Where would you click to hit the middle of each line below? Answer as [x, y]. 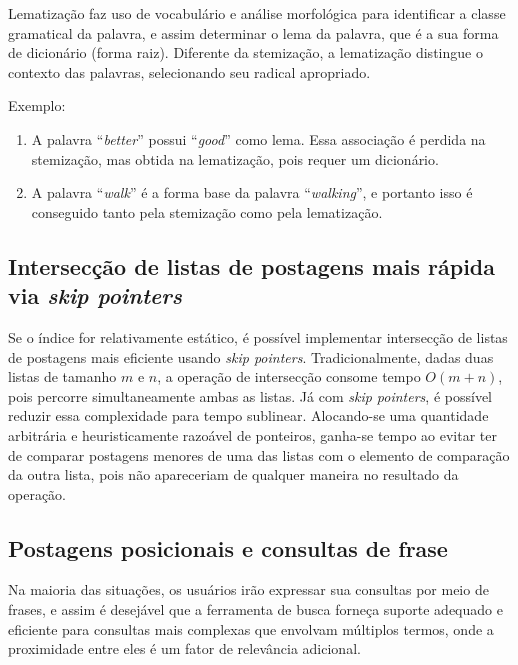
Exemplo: [37, 105]
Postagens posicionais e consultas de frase [228, 547]
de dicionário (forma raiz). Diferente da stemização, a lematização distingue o [245, 52]
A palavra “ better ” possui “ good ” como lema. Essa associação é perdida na [258, 138]
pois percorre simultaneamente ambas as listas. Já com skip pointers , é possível [250, 395]
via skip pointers [95, 295]
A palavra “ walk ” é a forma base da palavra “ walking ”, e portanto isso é [252, 192]
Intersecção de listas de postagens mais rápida [251, 265]
